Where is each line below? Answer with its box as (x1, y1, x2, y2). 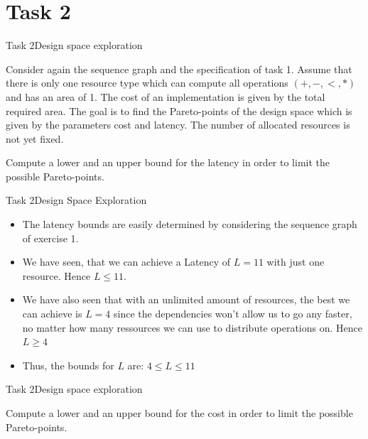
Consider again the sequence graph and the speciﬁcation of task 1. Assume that (6, 61, 352, 76)
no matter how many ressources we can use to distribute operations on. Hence (22, 320, 362, 335)
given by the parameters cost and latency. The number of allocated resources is (6, 117, 350, 132)
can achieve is (22, 306, 82, 321)
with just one (266, 254, 325, 269)
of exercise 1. (22, 230, 79, 245)
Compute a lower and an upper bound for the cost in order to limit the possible (6, 406, 353, 420)
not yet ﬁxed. (6, 131, 64, 146)
